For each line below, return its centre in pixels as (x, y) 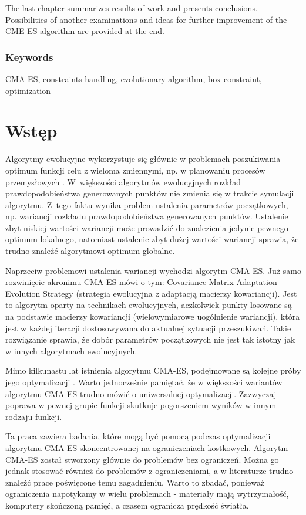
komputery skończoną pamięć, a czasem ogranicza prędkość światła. (127, 505)
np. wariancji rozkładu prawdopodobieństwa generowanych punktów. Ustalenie (147, 216)
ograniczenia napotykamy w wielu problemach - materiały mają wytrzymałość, (147, 494)
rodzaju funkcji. (34, 416)
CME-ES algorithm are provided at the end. (85, 31)
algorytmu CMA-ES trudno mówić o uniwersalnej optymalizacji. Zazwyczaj (141, 393)
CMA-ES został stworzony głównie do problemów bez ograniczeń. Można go (142, 459)
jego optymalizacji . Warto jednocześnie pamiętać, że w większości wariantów (144, 382)
